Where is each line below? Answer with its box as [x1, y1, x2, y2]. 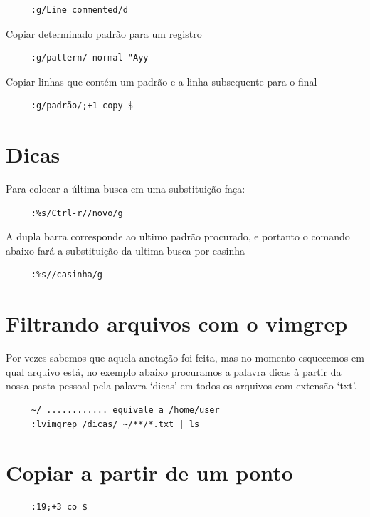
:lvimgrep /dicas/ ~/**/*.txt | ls [31, 419, 200, 429]
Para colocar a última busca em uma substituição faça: [6, 181, 245, 196]
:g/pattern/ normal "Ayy [31, 53, 149, 63]
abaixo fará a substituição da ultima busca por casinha [6, 242, 245, 257]
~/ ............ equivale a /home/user [31, 404, 220, 415]
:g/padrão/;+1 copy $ [31, 101, 133, 111]
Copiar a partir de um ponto [6, 458, 293, 487]
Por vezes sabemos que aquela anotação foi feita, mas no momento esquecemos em [6, 350, 364, 365]
